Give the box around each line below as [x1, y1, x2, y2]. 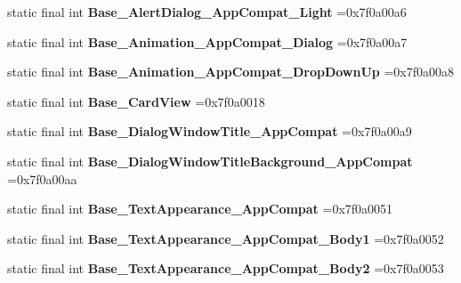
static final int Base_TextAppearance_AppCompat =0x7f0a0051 [7, 199, 393, 218]
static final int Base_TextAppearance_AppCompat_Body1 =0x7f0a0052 [7, 229, 444, 247]
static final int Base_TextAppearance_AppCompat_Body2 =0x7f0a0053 [7, 259, 444, 278]
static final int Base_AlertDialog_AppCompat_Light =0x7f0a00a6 [7, 3, 407, 20]
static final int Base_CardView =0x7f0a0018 [7, 92, 265, 110]
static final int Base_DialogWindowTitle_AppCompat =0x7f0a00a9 [7, 122, 412, 141]
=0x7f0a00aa [7, 169, 77, 188]
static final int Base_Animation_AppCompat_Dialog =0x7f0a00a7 [7, 32, 408, 51]
